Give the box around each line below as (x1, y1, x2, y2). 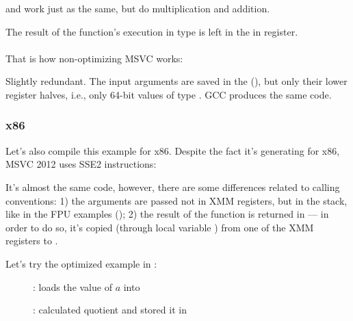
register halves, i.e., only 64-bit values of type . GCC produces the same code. (5, 87, 332, 101)
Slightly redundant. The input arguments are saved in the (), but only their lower (5, 74, 348, 88)
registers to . (5, 233, 58, 248)
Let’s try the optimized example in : (5, 256, 157, 270)
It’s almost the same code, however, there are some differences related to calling (5, 179, 340, 194)
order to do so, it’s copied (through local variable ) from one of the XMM (5, 220, 314, 234)
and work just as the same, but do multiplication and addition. (5, 1, 270, 15)
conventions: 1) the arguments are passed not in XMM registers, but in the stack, (5, 193, 348, 207)
